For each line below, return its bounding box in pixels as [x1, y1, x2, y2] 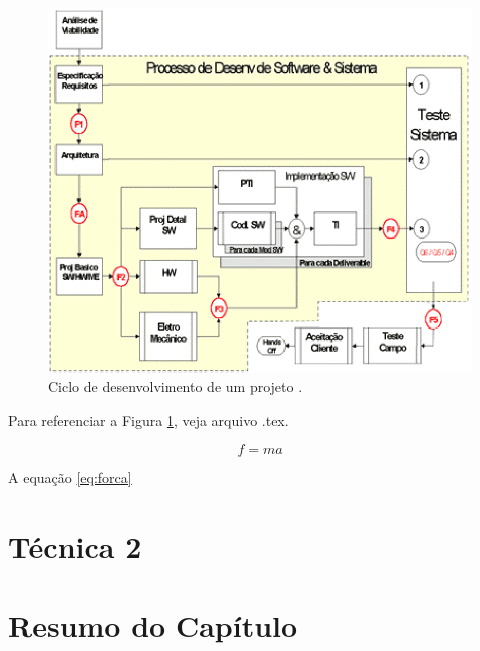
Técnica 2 [8, 526, 142, 567]
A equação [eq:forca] [8, 467, 132, 488]
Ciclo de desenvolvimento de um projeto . [48, 376, 303, 397]
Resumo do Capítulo [8, 604, 298, 645]
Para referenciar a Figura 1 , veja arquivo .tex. [8, 409, 289, 430]
